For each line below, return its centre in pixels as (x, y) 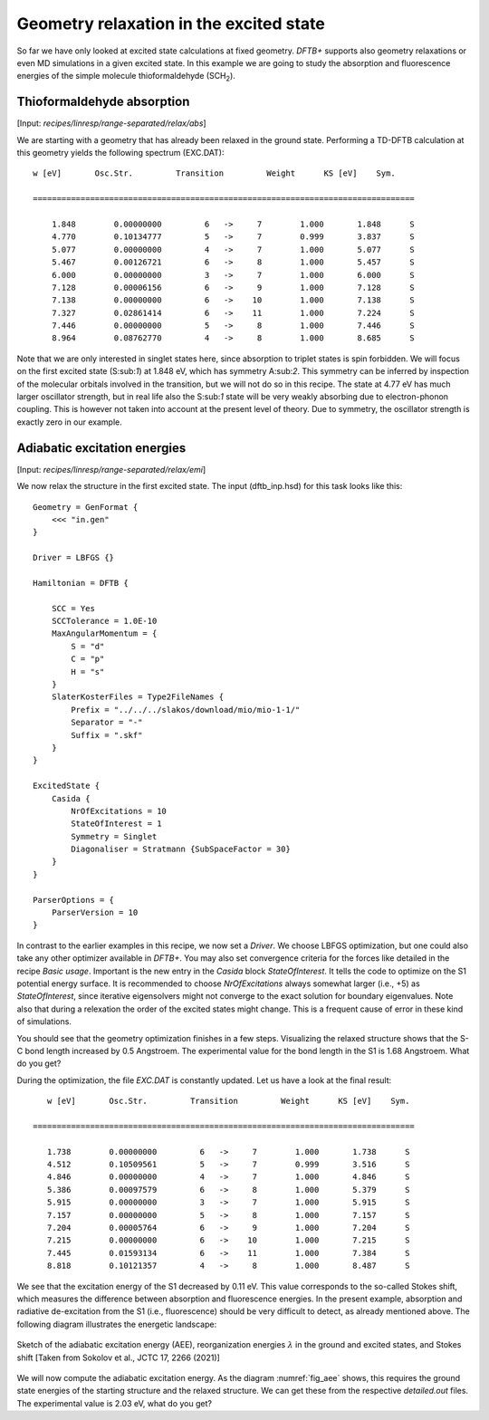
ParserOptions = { (74, 900)
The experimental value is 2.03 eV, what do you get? (115, 1403)
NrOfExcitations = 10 (119, 811)
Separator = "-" (107, 723)
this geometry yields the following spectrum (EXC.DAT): (120, 153)
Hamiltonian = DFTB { (81, 583)
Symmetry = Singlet (114, 836)
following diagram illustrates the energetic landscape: (117, 1324)
